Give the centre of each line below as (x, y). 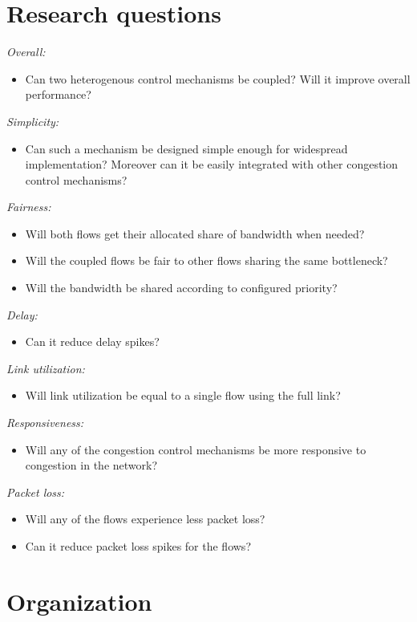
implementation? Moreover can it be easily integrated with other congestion (212, 164)
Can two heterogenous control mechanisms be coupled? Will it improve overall (218, 78)
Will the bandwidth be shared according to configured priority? (181, 288)
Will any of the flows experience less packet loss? (145, 519)
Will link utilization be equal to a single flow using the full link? (183, 395)
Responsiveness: (45, 423)
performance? (58, 94)
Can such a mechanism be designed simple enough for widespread (186, 148)
